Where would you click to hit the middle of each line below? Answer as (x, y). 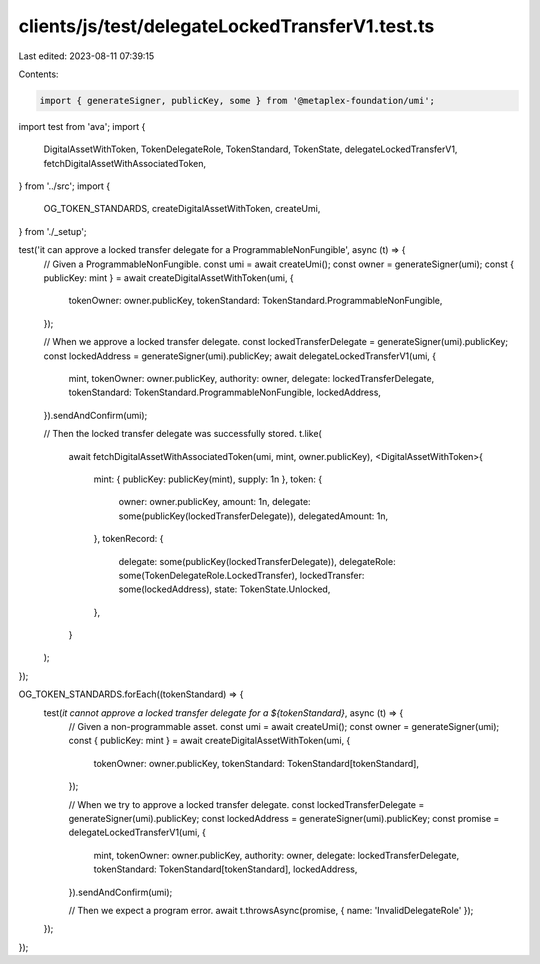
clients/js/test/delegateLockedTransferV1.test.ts (226, 26)
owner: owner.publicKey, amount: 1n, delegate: (214, 502)
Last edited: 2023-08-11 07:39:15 (86, 56)
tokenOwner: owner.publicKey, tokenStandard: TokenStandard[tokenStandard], (256, 763)
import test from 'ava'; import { (82, 126)
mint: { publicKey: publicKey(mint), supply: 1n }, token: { (208, 479)
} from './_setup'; (52, 231)
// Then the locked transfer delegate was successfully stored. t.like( (182, 434)
